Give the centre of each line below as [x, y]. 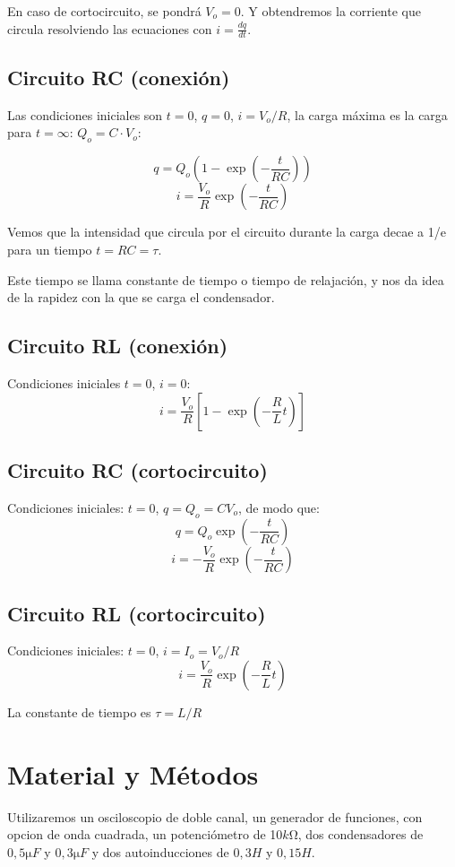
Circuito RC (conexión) [119, 77]
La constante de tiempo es [79, 711]
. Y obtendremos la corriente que [331, 11]
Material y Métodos [133, 773]
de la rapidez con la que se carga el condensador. [141, 297]
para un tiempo [50, 250]
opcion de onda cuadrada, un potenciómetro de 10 [145, 834]
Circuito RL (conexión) [118, 346]
